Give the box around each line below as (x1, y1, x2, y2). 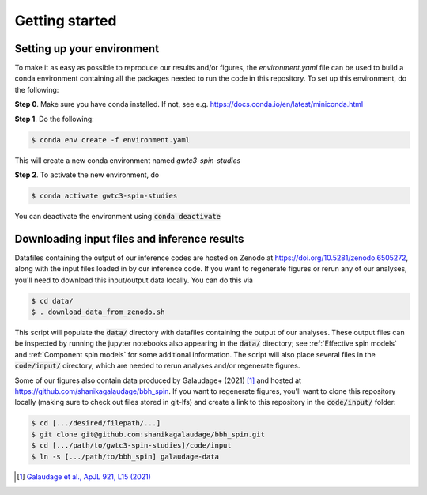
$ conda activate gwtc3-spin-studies (31, 191, 178, 200)
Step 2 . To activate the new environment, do (14, 170, 160, 179)
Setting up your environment (14, 42, 160, 55)
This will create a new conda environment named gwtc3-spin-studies (14, 155, 241, 165)
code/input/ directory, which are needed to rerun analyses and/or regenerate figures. (14, 361, 300, 371)
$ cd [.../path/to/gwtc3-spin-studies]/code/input (31, 441, 232, 450)
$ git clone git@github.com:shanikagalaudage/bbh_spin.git (31, 429, 265, 439)
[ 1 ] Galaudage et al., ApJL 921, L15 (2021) (17, 472, 152, 482)
